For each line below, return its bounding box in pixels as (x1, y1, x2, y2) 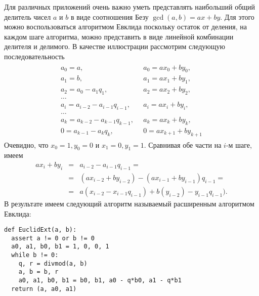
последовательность (4, 51, 65, 61)
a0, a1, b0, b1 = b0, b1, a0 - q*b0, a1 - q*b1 (18, 277, 182, 284)
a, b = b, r (18, 268, 59, 276)
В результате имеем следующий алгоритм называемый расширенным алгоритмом (4, 198, 254, 208)
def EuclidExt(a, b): (4, 226, 77, 234)
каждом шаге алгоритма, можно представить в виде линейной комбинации (4, 31, 234, 41)
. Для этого (220, 11, 254, 22)
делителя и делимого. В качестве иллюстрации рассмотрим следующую (4, 41, 226, 52)
